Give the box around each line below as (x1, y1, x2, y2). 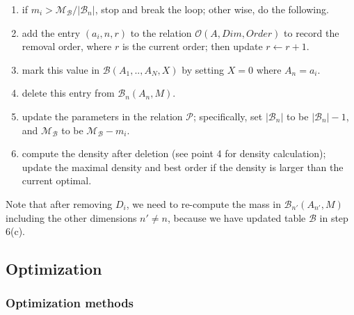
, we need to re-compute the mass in (126, 196, 281, 211)
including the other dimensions (6, 210, 137, 225)
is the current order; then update (122, 39, 263, 54)
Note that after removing (6, 196, 113, 211)
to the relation (130, 25, 192, 40)
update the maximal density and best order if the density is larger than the (22, 159, 344, 174)
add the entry (22, 25, 81, 40)
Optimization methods (6, 294, 134, 312)
